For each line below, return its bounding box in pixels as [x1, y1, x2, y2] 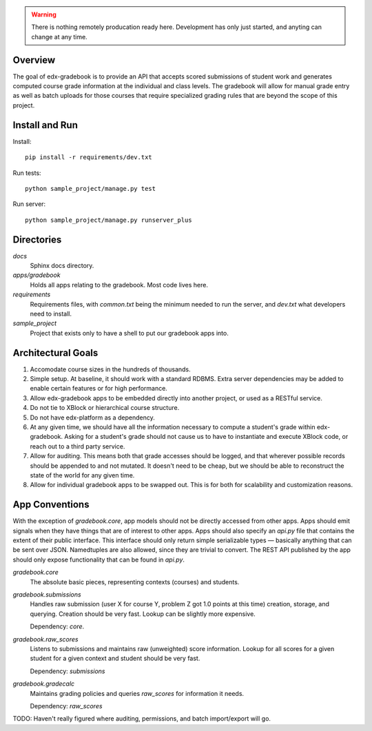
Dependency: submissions [30, 667, 105, 675]
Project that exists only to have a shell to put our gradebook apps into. [30, 329, 229, 337]
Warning [31, 10, 56, 19]
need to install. [30, 309, 72, 318]
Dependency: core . [30, 622, 85, 630]
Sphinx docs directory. [30, 262, 94, 270]
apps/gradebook [12, 271, 61, 279]
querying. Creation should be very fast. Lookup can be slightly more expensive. [30, 610, 256, 618]
